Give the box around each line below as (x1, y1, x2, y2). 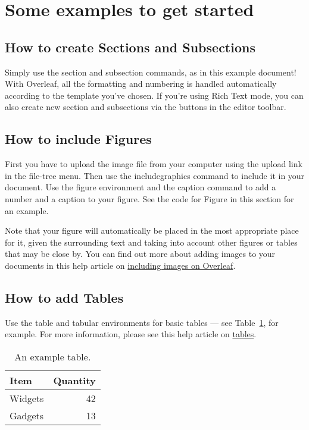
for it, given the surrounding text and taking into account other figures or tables (5, 236, 298, 248)
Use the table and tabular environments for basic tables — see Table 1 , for (5, 316, 279, 328)
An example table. (14, 349, 91, 363)
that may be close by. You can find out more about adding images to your (5, 247, 276, 260)
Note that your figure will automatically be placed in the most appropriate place (5, 224, 299, 237)
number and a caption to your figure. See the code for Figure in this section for (5, 192, 294, 205)
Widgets (10, 391, 44, 405)
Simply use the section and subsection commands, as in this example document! (5, 65, 296, 78)
